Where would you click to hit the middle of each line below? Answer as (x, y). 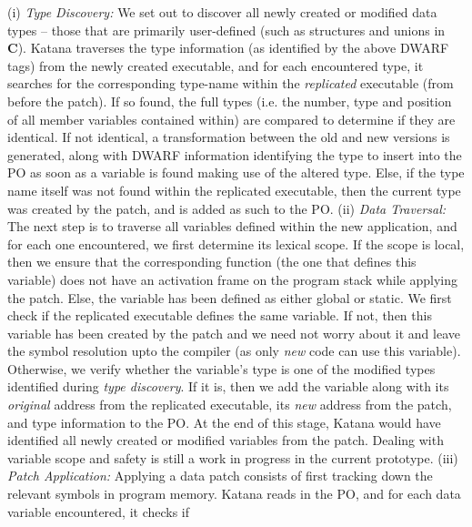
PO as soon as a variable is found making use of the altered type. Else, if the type (236, 172)
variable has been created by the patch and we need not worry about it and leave (234, 333)
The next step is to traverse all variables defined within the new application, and (232, 226)
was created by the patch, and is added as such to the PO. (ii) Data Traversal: (227, 208)
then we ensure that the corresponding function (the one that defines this (212, 262)
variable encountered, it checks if (99, 511)
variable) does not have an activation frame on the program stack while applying (232, 279)
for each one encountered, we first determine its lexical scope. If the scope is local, (236, 243)
